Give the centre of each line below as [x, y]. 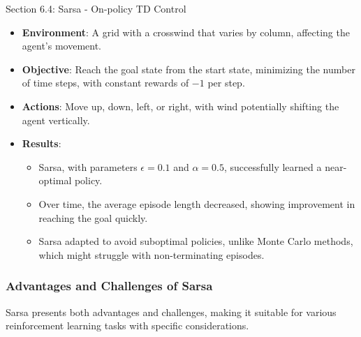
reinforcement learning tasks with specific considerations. [127, 325]
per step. [226, 83]
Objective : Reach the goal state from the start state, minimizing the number [189, 69]
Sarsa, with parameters [88, 166]
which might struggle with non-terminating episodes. [152, 254]
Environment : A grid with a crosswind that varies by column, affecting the [186, 32]
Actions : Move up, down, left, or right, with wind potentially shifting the [180, 106]
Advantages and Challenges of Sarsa [109, 286]
